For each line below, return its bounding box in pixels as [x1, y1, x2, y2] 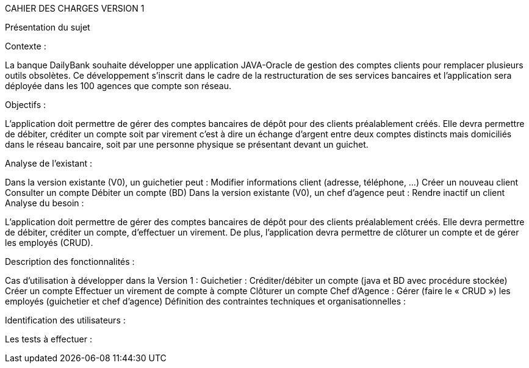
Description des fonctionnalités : [5, 256, 135, 267]
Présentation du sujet [5, 22, 90, 32]
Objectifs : [5, 99, 46, 110]
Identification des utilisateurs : [5, 315, 126, 325]
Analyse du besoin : [5, 198, 84, 208]
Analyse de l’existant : [5, 158, 93, 168]
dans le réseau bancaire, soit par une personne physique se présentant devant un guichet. [5, 139, 369, 150]
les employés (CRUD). [5, 237, 93, 248]
